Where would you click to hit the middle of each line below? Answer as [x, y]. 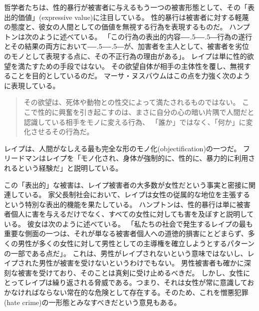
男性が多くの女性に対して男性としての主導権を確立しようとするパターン [136, 243]
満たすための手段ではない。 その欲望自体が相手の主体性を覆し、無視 [131, 66]
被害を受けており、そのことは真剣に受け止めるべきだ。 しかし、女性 [130, 272]
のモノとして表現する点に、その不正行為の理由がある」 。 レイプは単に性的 [126, 56]
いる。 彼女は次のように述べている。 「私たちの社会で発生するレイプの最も [129, 223]
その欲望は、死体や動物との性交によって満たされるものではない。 [132, 102]
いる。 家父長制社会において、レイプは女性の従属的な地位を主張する [137, 194]
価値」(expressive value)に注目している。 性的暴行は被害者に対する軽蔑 [133, 17]
